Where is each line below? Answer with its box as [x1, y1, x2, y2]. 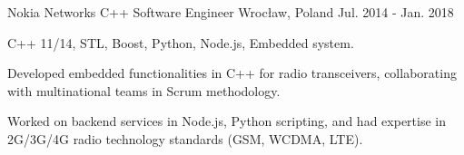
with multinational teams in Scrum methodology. [7, 81, 281, 100]
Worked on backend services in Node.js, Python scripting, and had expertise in [7, 111, 446, 131]
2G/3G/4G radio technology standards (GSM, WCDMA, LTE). [7, 129, 363, 148]
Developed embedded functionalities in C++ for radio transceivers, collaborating [7, 63, 457, 82]
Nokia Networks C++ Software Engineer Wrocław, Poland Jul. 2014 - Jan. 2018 [7, 3, 454, 21]
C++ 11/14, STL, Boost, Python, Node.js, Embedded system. [7, 33, 354, 52]
